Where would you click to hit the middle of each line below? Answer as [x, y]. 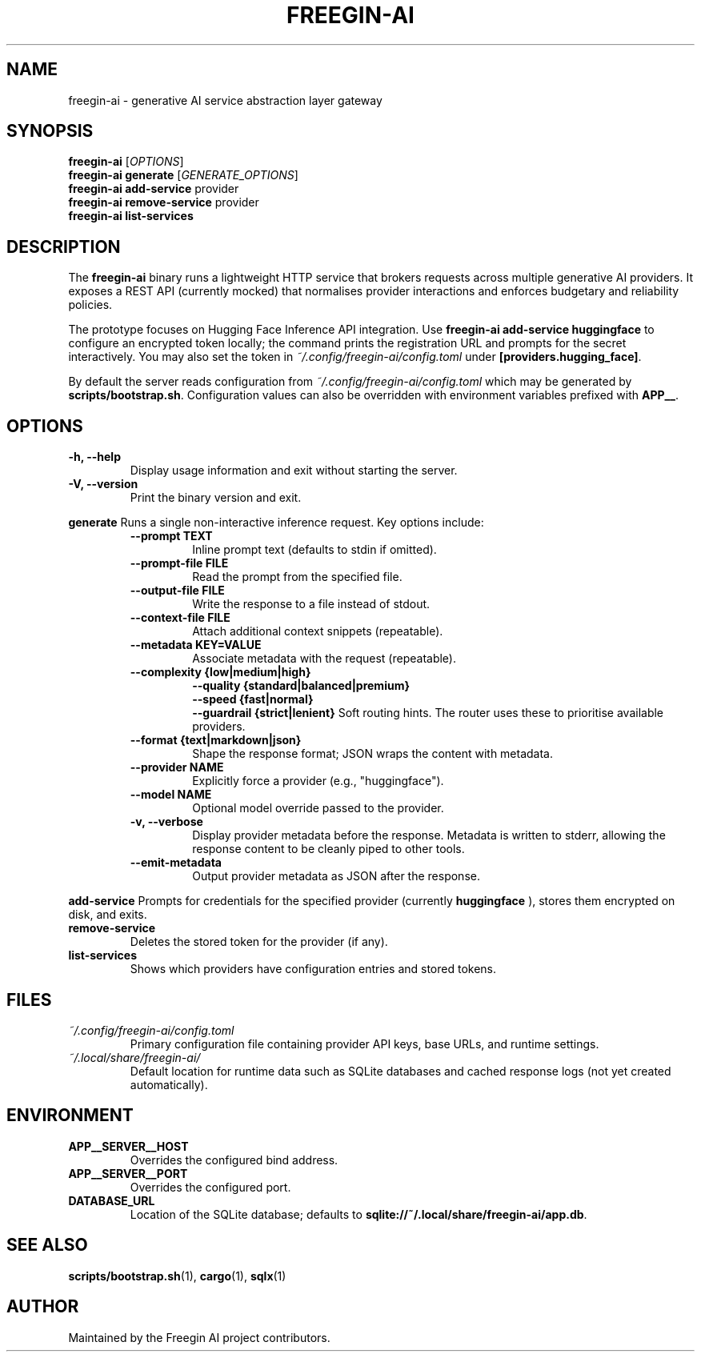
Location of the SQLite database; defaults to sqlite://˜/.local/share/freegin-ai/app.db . [359, 1214]
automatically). [169, 1084]
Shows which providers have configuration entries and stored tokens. [313, 969]
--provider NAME [177, 767]
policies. [90, 305]
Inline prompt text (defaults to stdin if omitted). [314, 550]
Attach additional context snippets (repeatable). [318, 631]
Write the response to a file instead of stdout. [311, 604]
